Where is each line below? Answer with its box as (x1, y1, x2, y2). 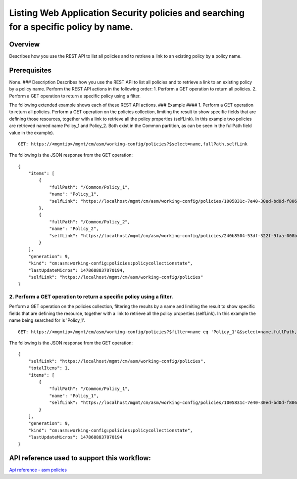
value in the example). (9, 130, 54, 135)
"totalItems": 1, (28, 365, 70, 371)
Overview (9, 40, 40, 48)
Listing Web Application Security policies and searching (9, 7, 245, 18)
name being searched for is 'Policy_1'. (9, 317, 85, 323)
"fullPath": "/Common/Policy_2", (49, 219, 131, 224)
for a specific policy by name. (9, 21, 134, 32)
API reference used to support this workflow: (9, 454, 151, 462)
